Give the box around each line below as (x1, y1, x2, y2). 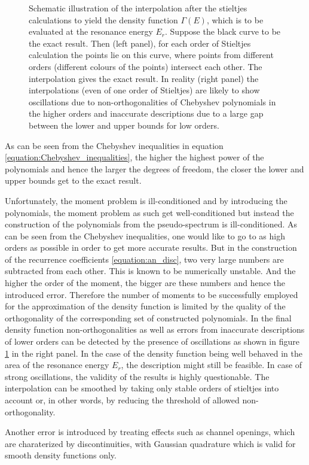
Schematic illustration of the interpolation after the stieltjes (29, 2, 247, 14)
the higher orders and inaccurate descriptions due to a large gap (29, 107, 264, 120)
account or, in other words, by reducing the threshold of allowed (5, 394, 240, 406)
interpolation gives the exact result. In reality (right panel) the (29, 72, 259, 84)
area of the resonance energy (5, 358, 109, 371)
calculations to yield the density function (29, 13, 178, 26)
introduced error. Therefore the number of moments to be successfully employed (5, 288, 298, 300)
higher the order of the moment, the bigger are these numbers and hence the (5, 276, 285, 289)
